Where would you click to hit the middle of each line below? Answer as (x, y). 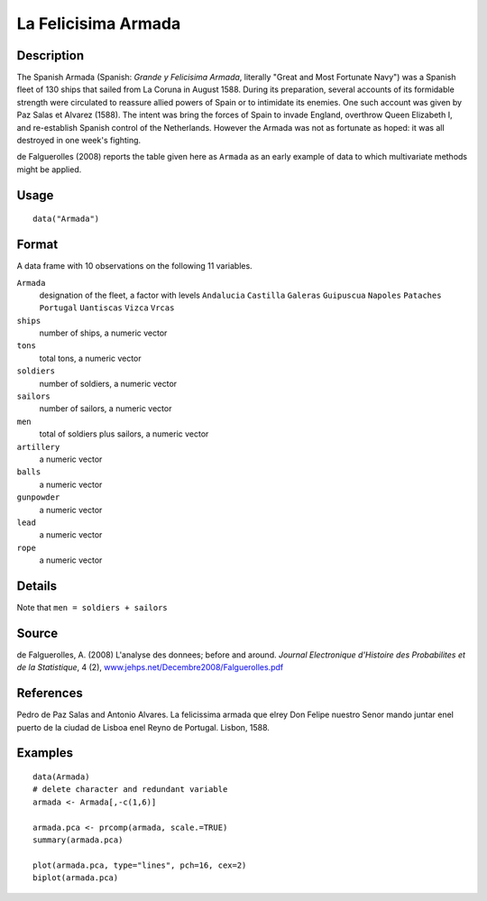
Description (51, 55)
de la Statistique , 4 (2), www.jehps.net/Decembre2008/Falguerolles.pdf (150, 667)
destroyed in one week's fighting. (79, 141)
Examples (45, 753)
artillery (38, 447)
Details (37, 586)
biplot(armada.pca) (76, 878)
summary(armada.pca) (78, 840)
